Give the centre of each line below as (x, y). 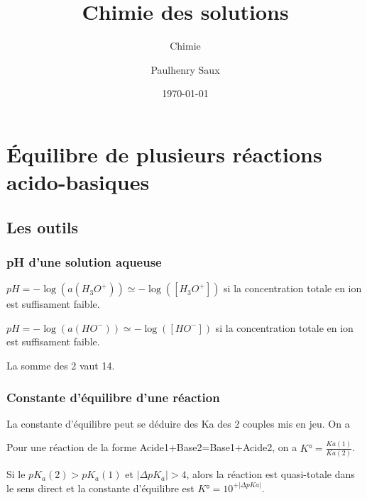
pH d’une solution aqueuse (84, 261)
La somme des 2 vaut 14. (61, 366)
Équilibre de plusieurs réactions (164, 154)
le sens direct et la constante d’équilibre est (100, 488)
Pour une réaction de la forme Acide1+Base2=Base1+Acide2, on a (152, 447)
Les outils (42, 227)
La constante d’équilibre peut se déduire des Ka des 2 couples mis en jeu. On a (178, 423)
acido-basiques (78, 182)
